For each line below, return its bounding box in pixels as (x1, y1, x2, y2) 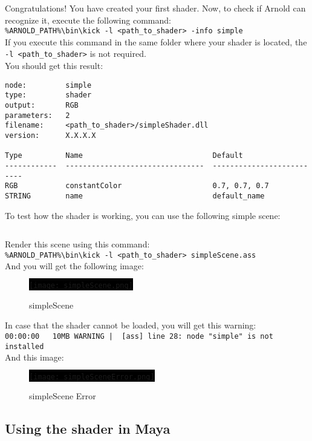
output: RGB (5, 101, 79, 109)
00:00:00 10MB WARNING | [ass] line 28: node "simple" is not (5, 332, 273, 341)
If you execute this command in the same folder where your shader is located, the (5, 35, 307, 48)
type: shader (5, 91, 92, 100)
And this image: (5, 351, 64, 364)
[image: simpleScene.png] (29, 281, 133, 290)
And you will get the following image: (5, 260, 144, 272)
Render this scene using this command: (5, 238, 150, 250)
